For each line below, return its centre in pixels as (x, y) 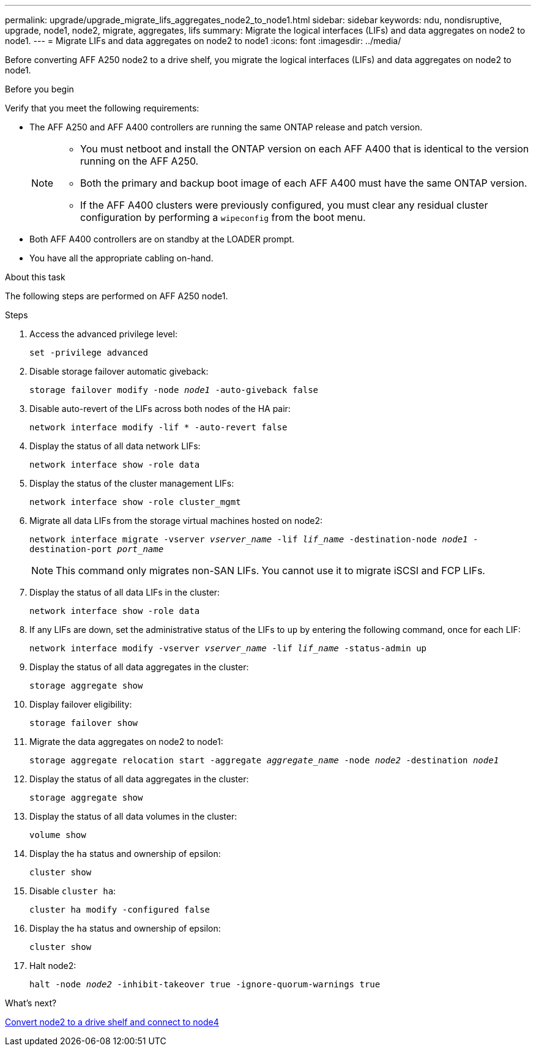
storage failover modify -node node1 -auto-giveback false (174, 390)
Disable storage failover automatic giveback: (119, 371)
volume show (58, 835)
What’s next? (31, 1003)
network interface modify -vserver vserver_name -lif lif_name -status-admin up (228, 648)
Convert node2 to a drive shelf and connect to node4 (112, 1022)
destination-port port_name (97, 549)
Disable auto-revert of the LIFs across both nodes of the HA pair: (160, 409)
